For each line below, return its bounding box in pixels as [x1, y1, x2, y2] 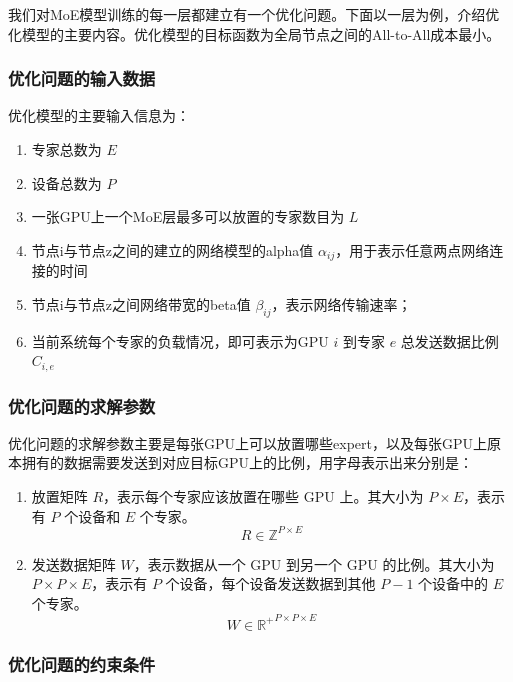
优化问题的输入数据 [8, 66, 156, 91]
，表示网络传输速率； [271, 293, 412, 314]
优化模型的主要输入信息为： [8, 105, 190, 126]
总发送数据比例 [400, 330, 499, 351]
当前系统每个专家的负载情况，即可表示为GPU [31, 330, 329, 351]
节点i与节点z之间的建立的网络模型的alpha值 [31, 239, 314, 260]
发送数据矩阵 [31, 553, 116, 574]
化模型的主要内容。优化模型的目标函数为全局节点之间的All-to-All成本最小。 [8, 23, 501, 44]
